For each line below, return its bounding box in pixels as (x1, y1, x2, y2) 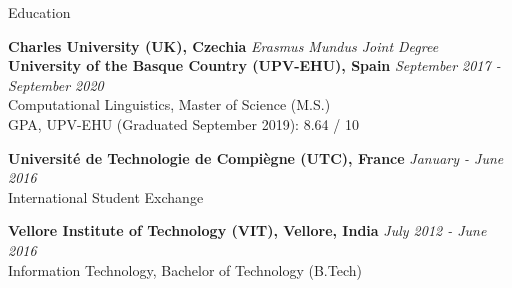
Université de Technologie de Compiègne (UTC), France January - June (8, 147, 504, 168)
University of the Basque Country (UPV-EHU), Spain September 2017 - (8, 55, 501, 76)
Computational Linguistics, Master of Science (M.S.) (8, 94, 331, 115)
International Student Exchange (8, 186, 204, 207)
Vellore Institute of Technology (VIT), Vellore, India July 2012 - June (8, 220, 487, 241)
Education (8, 2, 71, 22)
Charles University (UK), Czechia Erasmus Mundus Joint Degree (8, 35, 439, 56)
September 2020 (8, 74, 104, 95)
